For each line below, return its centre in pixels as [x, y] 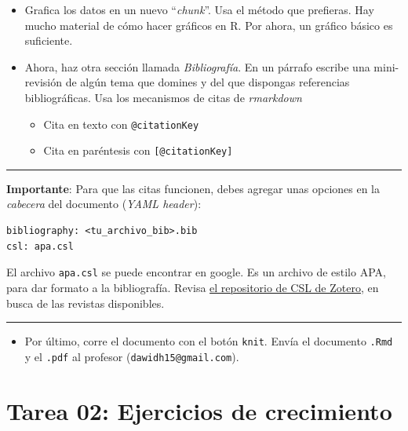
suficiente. [49, 40]
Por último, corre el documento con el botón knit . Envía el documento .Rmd [209, 341]
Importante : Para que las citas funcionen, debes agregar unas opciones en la [193, 188]
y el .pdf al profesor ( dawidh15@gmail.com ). [132, 356]
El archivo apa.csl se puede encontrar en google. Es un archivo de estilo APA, [196, 272]
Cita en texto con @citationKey [121, 124]
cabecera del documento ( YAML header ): [104, 204]
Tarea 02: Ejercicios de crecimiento [199, 410]
